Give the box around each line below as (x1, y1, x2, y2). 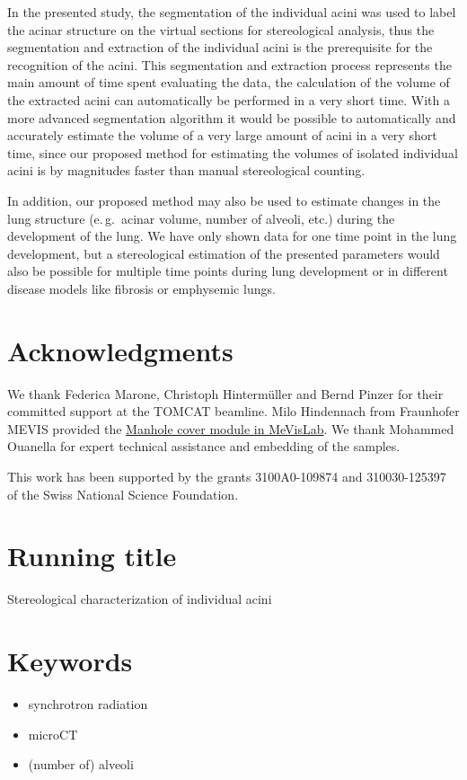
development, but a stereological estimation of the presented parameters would (7, 244, 440, 262)
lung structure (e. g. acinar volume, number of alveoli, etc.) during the (7, 208, 395, 227)
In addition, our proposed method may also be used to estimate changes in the (7, 191, 441, 209)
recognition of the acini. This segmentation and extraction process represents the (7, 55, 452, 74)
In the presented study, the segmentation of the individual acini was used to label (7, 3, 456, 21)
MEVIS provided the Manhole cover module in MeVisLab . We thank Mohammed (7, 419, 454, 438)
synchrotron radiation (28, 695, 148, 714)
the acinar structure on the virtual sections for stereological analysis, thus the (7, 20, 435, 39)
